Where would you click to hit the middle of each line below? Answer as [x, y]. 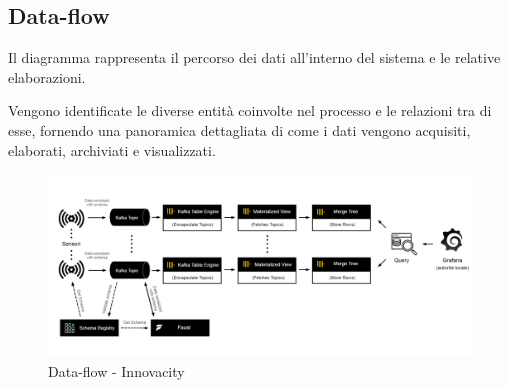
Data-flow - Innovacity [116, 370]
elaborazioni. [47, 76]
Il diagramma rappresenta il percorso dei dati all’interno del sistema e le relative [254, 57]
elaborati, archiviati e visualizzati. [112, 149]
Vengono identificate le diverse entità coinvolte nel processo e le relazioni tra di [250, 110]
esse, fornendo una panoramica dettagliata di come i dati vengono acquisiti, [239, 129]
